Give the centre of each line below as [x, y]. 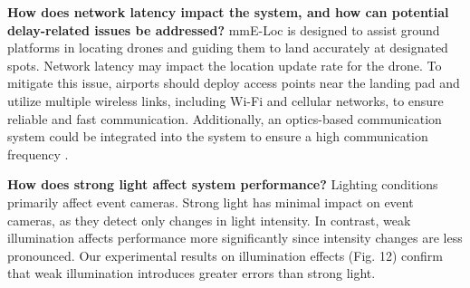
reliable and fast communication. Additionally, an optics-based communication [225, 118]
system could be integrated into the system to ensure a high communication [218, 136]
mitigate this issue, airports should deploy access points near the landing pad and [234, 83]
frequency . [38, 154]
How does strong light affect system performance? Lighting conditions [223, 184]
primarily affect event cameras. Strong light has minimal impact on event [211, 202]
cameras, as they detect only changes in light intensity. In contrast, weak [209, 220]
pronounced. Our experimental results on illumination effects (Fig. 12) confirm [225, 255]
